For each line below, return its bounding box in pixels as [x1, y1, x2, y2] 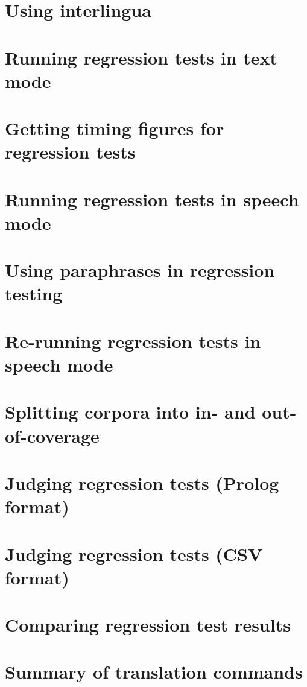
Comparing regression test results [5, 612, 291, 637]
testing [5, 281, 63, 306]
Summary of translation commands [5, 659, 303, 684]
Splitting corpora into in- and [5, 399, 256, 424]
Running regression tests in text [5, 45, 278, 69]
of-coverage [5, 423, 100, 448]
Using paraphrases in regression [5, 258, 275, 282]
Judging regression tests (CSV [5, 541, 263, 566]
